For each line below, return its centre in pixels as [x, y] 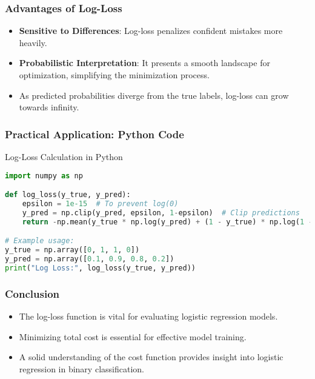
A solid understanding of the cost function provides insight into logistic [151, 357]
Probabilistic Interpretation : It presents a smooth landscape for [144, 63]
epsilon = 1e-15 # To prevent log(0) [100, 204]
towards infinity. [49, 107]
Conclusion [32, 293]
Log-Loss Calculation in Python [64, 156]
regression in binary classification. [81, 368]
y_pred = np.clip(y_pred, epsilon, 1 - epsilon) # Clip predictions [161, 213]
